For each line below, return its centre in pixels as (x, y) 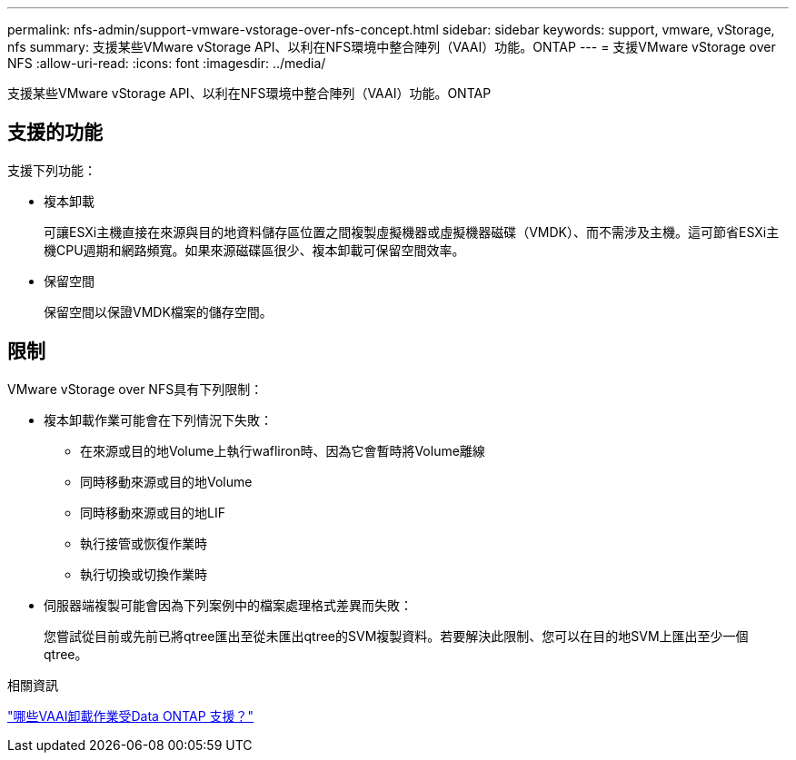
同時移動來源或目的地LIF (153, 512)
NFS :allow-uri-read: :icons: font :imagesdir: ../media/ (167, 63)
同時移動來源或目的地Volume (166, 481)
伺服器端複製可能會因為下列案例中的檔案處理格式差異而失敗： (228, 605)
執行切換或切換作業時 (144, 574)
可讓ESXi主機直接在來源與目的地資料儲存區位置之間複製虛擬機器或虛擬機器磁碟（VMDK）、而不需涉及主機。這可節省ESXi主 (412, 232)
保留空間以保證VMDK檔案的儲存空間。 (158, 311)
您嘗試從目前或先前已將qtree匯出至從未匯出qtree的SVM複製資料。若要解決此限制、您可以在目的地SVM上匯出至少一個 (396, 636)
